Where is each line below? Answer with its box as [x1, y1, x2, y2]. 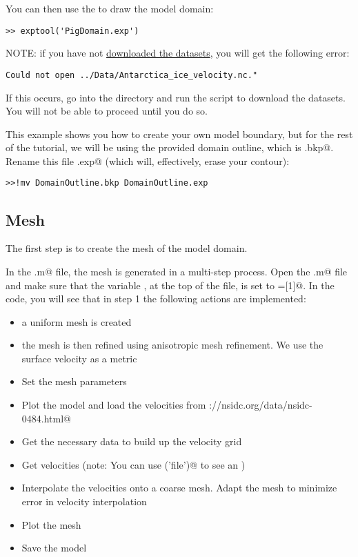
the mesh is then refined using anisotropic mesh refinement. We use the [21, 338, 324, 352]
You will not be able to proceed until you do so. [6, 104, 208, 118]
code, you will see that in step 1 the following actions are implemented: [6, 291, 306, 306]
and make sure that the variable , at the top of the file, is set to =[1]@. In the [6, 277, 335, 292]
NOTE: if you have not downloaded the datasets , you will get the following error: [6, 46, 350, 60]
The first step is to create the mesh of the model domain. [6, 241, 248, 255]
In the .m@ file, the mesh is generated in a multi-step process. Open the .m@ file [6, 264, 348, 278]
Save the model [21, 540, 87, 555]
